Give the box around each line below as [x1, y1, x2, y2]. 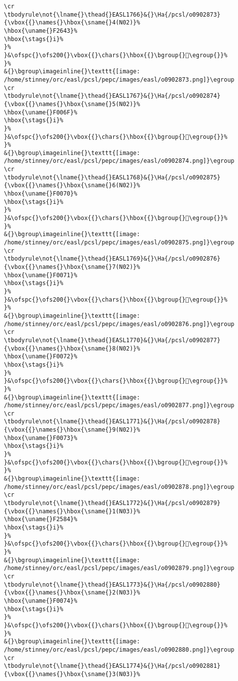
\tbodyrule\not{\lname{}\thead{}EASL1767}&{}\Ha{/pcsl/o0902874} [4, 92, 220, 100]
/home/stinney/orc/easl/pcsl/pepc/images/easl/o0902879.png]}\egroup [4, 565, 235, 572]
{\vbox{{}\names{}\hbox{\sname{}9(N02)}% [4, 426, 140, 434]
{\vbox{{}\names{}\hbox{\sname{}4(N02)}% [4, 19, 140, 26]
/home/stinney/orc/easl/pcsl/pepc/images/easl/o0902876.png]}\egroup [4, 320, 235, 328]
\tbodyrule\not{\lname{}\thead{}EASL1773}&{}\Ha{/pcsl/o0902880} [4, 581, 220, 588]
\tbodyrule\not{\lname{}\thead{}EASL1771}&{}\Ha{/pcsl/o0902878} [4, 418, 220, 425]
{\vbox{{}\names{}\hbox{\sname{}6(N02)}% [4, 182, 140, 189]
